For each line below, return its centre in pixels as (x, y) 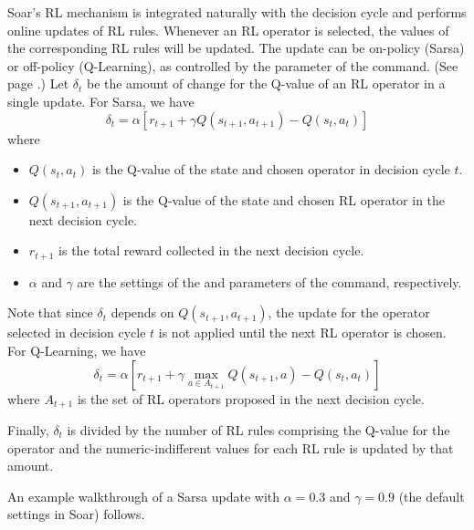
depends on (142, 312)
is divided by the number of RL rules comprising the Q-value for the (258, 430)
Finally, (28, 430)
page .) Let (38, 83)
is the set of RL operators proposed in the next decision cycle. (251, 398)
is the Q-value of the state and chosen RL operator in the (284, 199)
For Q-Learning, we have (77, 350)
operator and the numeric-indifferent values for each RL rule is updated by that (231, 447)
